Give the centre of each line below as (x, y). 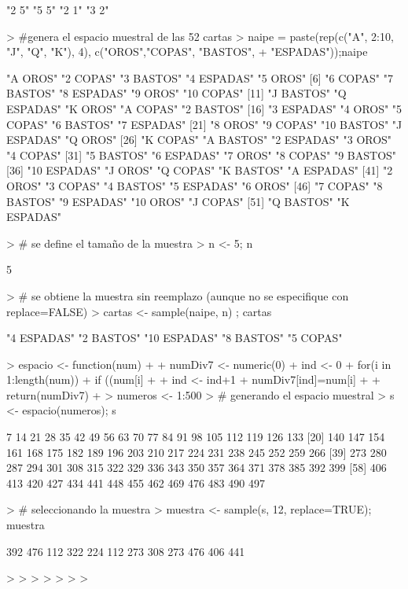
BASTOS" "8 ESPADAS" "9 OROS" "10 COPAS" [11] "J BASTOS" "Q (176, 93)
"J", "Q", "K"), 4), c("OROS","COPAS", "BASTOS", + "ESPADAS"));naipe (187, 52)
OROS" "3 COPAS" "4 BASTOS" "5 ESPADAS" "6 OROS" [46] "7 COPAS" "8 (195, 185)
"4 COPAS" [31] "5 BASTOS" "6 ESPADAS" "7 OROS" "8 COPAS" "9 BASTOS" (202, 155)
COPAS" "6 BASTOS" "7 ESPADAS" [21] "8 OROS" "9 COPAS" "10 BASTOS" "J (204, 124)
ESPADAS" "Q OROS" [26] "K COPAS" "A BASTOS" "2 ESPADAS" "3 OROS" (199, 140)
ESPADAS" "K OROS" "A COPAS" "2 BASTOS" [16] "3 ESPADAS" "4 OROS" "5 (204, 108)
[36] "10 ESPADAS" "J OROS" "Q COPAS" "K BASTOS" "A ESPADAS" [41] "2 (200, 170)
